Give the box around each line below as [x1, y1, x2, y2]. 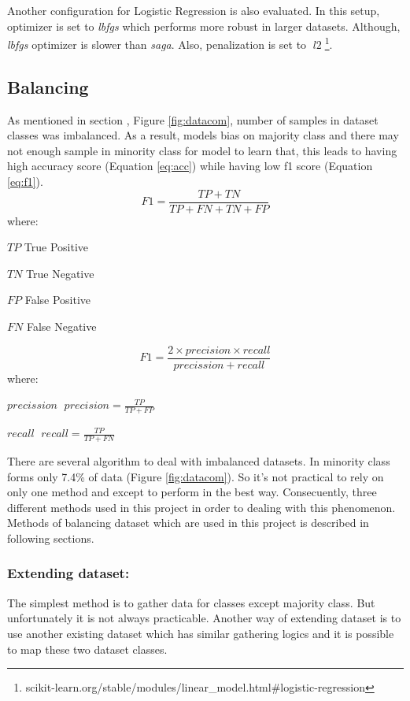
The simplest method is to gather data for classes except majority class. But [7, 594, 375, 610]
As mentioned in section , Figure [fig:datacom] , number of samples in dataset [7, 111, 379, 128]
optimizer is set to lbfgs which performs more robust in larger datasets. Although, [7, 17, 401, 34]
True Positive [24, 239, 89, 255]
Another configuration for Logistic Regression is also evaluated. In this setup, [7, 2, 380, 18]
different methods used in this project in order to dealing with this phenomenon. [7, 499, 396, 515]
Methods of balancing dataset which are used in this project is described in [7, 514, 369, 531]
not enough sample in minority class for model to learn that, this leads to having [7, 142, 397, 158]
